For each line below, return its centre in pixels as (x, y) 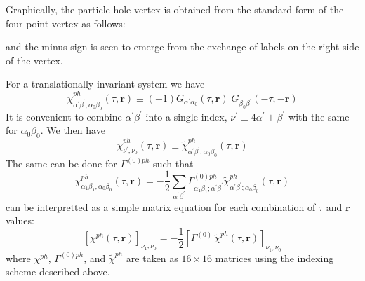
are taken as (152, 258)
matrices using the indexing (274, 258)
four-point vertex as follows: (66, 23)
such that (173, 163)
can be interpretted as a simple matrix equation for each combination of (161, 206)
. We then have (73, 130)
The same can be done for (61, 163)
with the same (319, 116)
